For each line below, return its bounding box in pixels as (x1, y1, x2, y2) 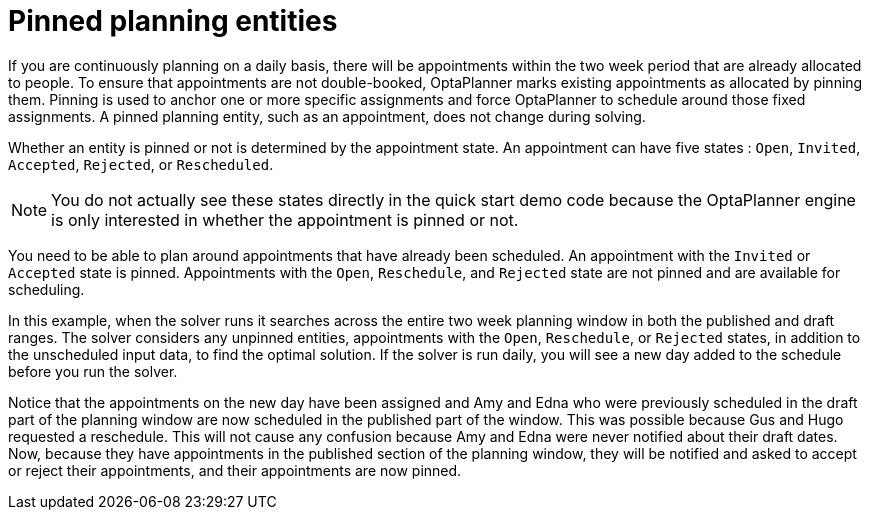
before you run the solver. (8, 362, 178, 380)
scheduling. (8, 280, 85, 298)
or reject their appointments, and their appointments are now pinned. (8, 461, 462, 479)
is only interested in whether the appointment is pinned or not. (51, 209, 519, 230)
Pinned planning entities (8, 4, 338, 38)
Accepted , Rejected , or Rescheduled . (8, 155, 274, 173)
